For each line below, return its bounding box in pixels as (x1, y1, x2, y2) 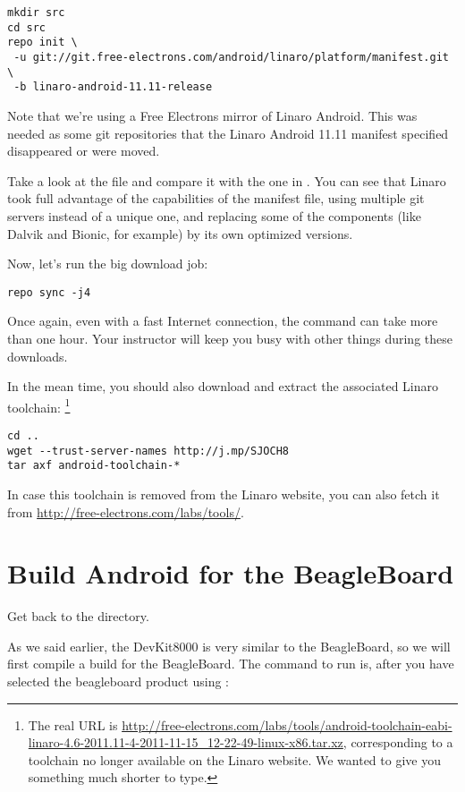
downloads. (7, 346, 68, 365)
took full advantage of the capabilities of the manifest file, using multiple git (7, 189, 425, 208)
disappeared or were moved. (7, 141, 160, 160)
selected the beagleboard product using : (7, 672, 229, 691)
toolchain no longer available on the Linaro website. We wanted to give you (28, 750, 441, 769)
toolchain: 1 (7, 395, 71, 416)
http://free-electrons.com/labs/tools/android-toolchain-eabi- (122, 715, 452, 734)
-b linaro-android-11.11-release (13, 81, 213, 94)
